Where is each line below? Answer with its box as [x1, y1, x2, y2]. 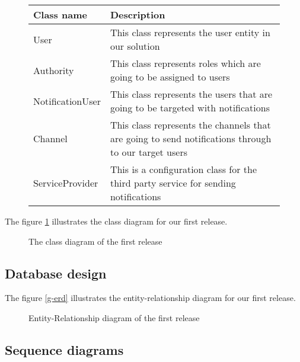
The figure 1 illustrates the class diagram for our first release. [5, 215, 228, 227]
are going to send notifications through [110, 132, 272, 145]
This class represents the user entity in [110, 25, 270, 39]
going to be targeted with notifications [110, 101, 270, 114]
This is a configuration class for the [110, 162, 257, 176]
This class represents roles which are [110, 56, 261, 70]
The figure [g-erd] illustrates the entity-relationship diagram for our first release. [5, 291, 296, 304]
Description [110, 8, 165, 21]
